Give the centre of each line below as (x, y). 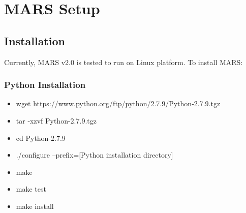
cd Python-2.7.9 (41, 138)
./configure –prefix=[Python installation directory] (95, 155)
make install (35, 206)
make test (31, 189)
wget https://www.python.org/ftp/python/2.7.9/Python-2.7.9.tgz (118, 103)
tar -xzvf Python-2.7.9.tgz (56, 120)
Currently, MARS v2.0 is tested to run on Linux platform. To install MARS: (124, 62)
